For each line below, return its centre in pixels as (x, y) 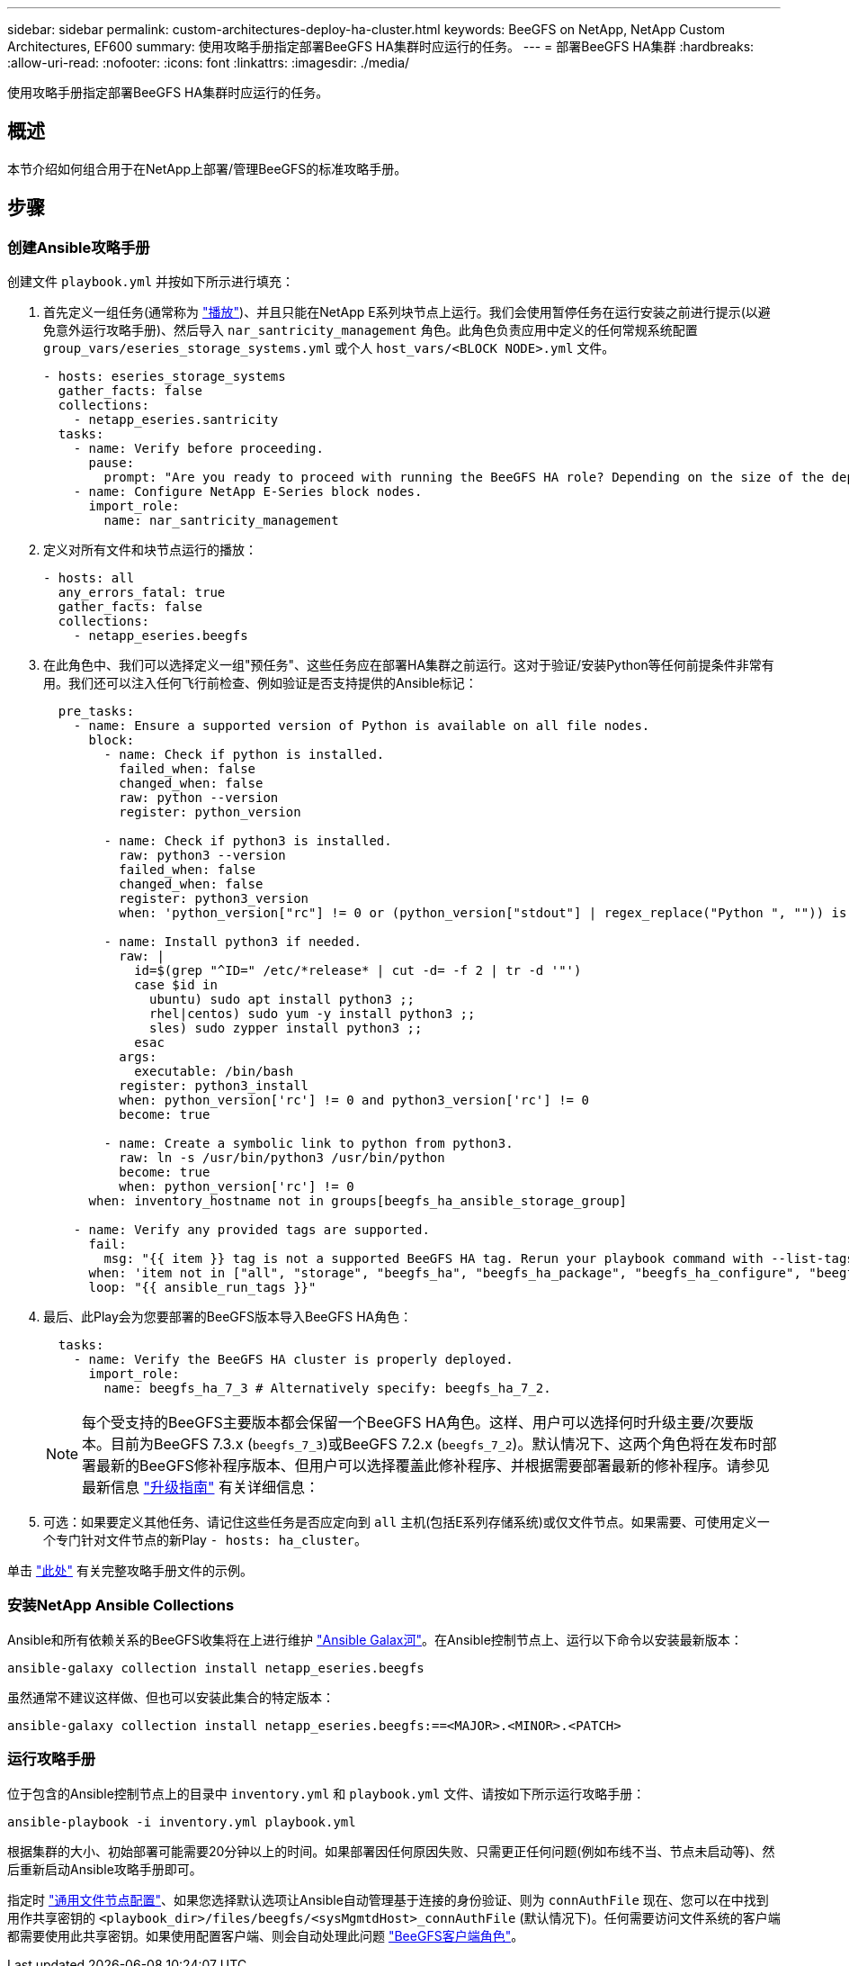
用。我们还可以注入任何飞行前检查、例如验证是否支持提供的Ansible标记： (260, 683)
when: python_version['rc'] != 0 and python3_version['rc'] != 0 (354, 1100)
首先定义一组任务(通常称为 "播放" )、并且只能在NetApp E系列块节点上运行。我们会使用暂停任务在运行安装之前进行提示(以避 (407, 312)
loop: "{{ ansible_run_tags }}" (202, 1288)
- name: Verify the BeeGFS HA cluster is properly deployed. (293, 1360)
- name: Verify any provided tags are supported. (251, 1230)
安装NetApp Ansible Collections (121, 1605)
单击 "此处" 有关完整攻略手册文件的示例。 (130, 1571)
